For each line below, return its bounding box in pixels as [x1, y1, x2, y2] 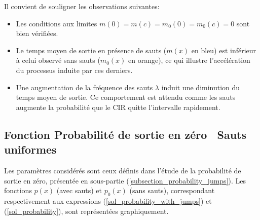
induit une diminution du [161, 82, 240, 92]
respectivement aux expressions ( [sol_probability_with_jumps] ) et [4, 195, 212, 206]
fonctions [4, 185, 32, 196]
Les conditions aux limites [16, 18, 97, 28]
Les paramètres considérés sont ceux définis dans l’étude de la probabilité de [4, 165, 241, 175]
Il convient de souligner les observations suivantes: [4, 1, 160, 11]
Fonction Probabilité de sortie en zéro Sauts [4, 126, 247, 142]
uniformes [4, 141, 57, 157]
